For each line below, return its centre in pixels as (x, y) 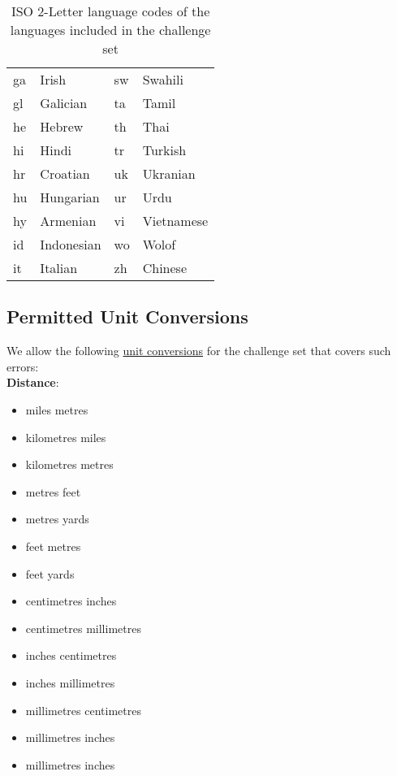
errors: (23, 366)
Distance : (33, 382)
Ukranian (169, 173)
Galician (64, 103)
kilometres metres (69, 464)
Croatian (65, 173)
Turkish (164, 150)
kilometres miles (66, 437)
